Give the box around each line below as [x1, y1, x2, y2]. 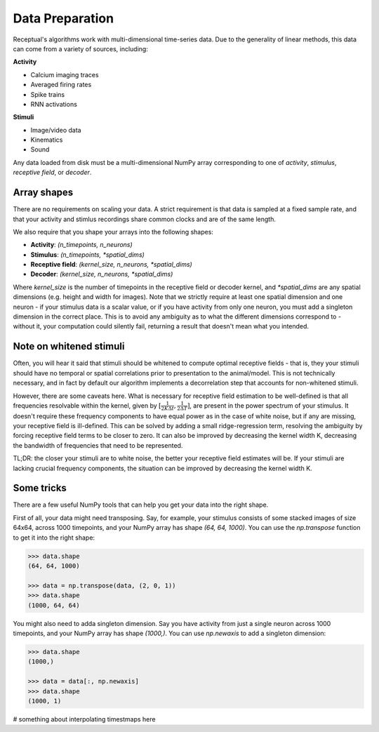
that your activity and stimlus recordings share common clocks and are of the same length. [13, 215, 277, 223]
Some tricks [13, 482, 67, 494]
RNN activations [30, 100, 77, 108]
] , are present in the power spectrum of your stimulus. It [187, 401, 349, 410]
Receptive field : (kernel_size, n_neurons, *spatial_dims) [30, 260, 192, 269]
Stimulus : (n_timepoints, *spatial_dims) [30, 250, 145, 259]
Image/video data [30, 126, 81, 134]
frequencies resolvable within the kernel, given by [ [13, 401, 161, 410]
